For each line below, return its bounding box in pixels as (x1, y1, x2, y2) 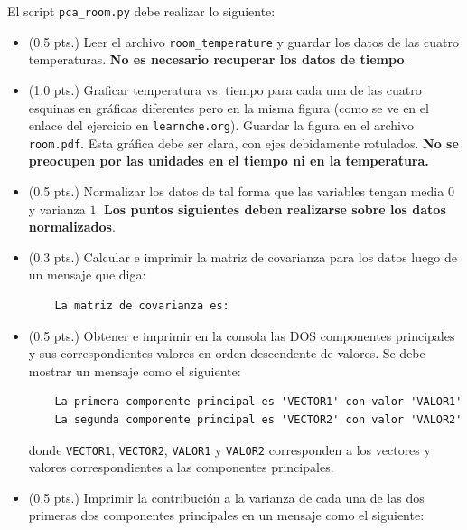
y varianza (28, 199, 86, 218)
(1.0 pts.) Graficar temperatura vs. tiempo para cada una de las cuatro (28, 80, 422, 99)
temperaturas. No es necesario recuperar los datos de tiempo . (28, 50, 408, 69)
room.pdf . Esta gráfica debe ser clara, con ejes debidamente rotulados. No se (28, 133, 459, 152)
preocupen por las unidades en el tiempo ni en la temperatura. (28, 151, 429, 170)
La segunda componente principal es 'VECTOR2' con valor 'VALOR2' (54, 412, 462, 426)
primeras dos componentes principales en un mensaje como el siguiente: (28, 506, 425, 525)
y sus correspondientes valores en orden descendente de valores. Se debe (28, 344, 425, 363)
